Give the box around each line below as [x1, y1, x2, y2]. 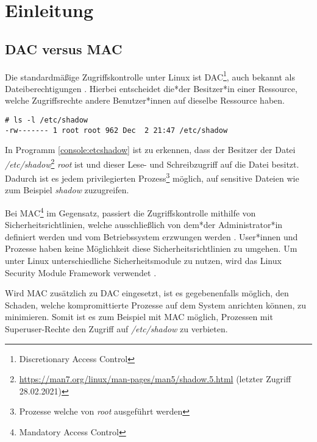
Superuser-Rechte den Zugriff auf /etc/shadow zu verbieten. [5, 323, 228, 335]
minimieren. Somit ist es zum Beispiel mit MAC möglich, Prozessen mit [5, 310, 273, 323]
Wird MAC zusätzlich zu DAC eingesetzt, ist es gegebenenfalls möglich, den [5, 287, 289, 299]
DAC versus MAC [5, 39, 123, 58]
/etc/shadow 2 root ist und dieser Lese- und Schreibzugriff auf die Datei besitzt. [5, 155, 299, 170]
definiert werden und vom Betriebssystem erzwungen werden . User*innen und [5, 230, 298, 243]
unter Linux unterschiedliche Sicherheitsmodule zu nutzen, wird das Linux [5, 254, 282, 267]
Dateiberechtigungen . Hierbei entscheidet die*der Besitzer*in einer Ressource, [5, 82, 297, 94]
